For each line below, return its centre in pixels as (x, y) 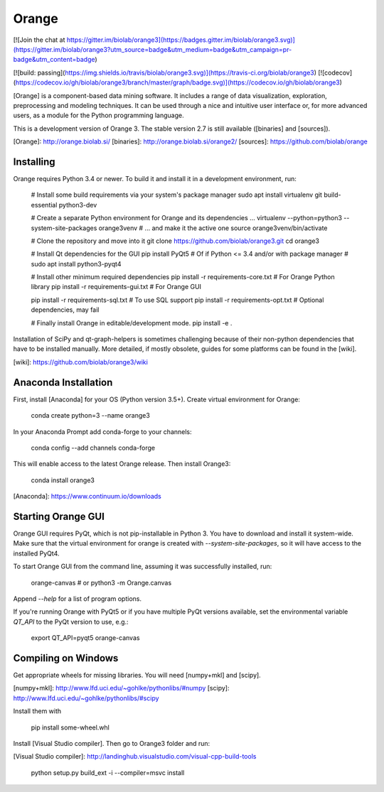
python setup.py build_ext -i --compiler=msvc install (108, 772)
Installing (34, 162)
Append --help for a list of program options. (78, 598)
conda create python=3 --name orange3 (91, 416)
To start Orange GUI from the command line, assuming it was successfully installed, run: (143, 566)
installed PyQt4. (36, 553)
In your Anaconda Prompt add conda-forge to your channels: (102, 432)
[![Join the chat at (39, 40)
